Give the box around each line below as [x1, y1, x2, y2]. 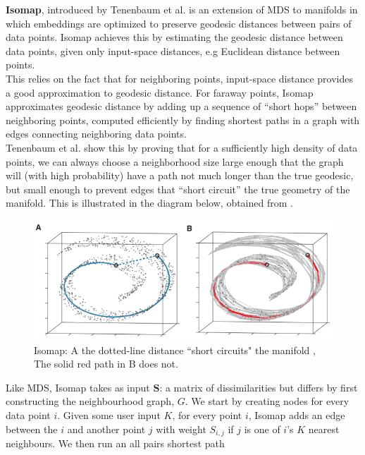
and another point [67, 421, 146, 436]
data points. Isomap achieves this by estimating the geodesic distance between [6, 30, 343, 44]
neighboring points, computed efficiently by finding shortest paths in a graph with [6, 112, 360, 127]
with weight [156, 421, 206, 436]
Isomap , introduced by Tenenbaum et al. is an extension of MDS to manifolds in [6, 2, 358, 16]
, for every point [172, 407, 242, 422]
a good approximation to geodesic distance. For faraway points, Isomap [6, 85, 314, 99]
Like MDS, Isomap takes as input [6, 380, 150, 394]
